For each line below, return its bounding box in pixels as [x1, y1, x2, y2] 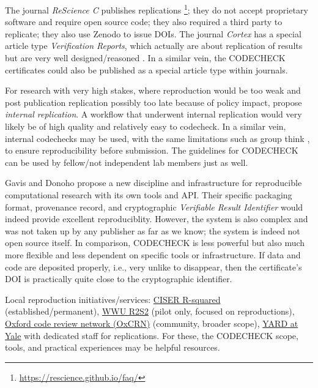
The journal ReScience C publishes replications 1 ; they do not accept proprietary [5, 2, 308, 16]
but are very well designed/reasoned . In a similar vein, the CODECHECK [5, 51, 286, 64]
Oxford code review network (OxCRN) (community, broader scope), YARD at [5, 316, 298, 329]
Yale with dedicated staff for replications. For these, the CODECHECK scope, [5, 329, 298, 341]
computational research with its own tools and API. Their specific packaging [5, 188, 292, 201]
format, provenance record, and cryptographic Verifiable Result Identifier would [5, 200, 303, 213]
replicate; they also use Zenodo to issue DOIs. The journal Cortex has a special [5, 27, 301, 40]
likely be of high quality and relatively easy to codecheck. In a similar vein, [5, 120, 286, 132]
